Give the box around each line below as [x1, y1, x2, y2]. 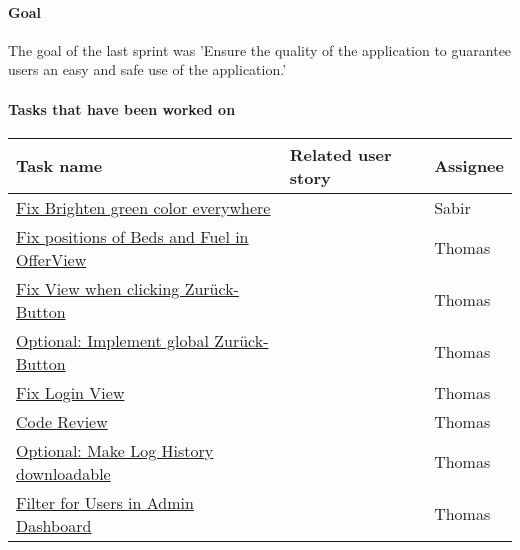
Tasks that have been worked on [8, 98, 236, 119]
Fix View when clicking [16, 276, 180, 300]
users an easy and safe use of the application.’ [8, 59, 287, 80]
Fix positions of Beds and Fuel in [16, 224, 249, 248]
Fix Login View [16, 380, 125, 404]
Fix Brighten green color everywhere [16, 195, 271, 219]
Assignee [434, 154, 504, 178]
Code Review [16, 409, 108, 433]
